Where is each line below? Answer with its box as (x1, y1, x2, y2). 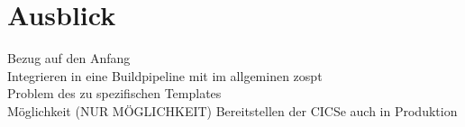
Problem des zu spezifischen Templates (7, 84, 222, 103)
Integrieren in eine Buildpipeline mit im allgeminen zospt (7, 66, 323, 85)
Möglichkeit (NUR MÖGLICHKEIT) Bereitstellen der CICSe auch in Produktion (7, 101, 458, 120)
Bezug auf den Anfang (7, 49, 131, 68)
